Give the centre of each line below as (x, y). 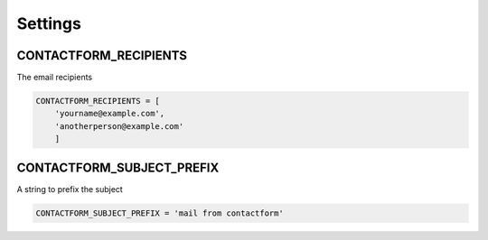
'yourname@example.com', (110, 114)
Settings (49, 23)
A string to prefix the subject (70, 189)
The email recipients (55, 78)
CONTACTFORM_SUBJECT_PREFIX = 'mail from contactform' (160, 213)
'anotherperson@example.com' (119, 126)
